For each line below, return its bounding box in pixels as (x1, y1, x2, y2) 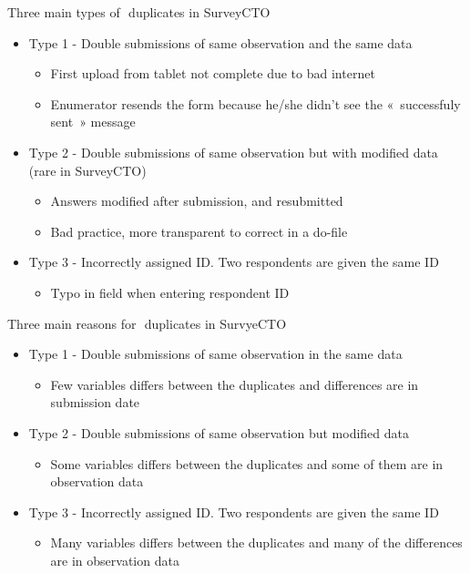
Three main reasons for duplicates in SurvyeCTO (7, 313, 287, 333)
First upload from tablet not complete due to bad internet (50, 64, 375, 83)
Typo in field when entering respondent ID (50, 282, 290, 302)
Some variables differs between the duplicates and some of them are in (50, 454, 444, 473)
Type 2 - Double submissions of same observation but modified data (28, 423, 409, 442)
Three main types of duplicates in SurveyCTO (7, 3, 271, 21)
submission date (50, 393, 140, 412)
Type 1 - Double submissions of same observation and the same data (28, 33, 413, 52)
